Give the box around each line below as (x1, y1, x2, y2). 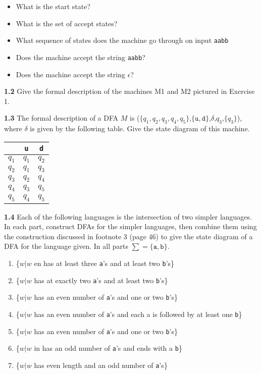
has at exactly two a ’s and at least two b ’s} (34, 275, 168, 285)
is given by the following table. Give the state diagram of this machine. (30, 123, 250, 134)
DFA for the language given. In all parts (4, 241, 128, 251)
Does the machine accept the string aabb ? (16, 51, 145, 62)
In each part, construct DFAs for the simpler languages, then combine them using (4, 221, 257, 232)
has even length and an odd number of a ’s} (34, 359, 168, 370)
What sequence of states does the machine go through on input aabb (16, 35, 229, 45)
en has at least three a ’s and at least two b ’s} (34, 257, 175, 268)
